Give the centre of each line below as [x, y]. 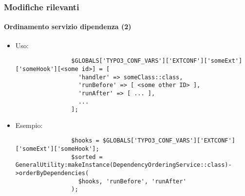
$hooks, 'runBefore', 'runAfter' [132, 181]
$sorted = [87, 157]
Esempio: [29, 125]
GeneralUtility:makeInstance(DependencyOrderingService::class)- [123, 165]
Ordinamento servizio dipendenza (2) [68, 27]
